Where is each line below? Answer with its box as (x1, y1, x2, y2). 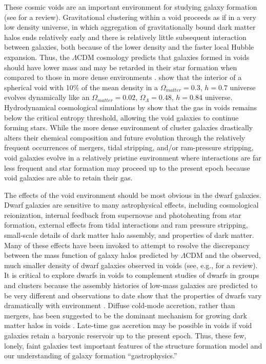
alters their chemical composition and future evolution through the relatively (4, 132, 245, 143)
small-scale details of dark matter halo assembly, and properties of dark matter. (4, 230, 254, 240)
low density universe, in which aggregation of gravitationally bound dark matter (4, 22, 256, 32)
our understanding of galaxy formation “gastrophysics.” (4, 350, 177, 361)
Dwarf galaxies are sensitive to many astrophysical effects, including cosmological (4, 199, 259, 210)
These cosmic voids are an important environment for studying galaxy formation (4, 2, 257, 12)
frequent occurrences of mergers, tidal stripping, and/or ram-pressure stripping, (4, 142, 254, 153)
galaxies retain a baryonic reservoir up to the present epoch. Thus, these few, (4, 330, 247, 340)
